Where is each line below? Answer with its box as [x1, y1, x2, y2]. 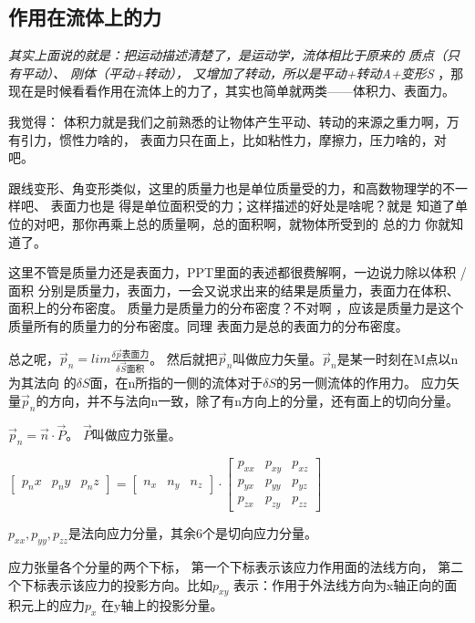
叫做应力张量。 [91, 424, 181, 443]
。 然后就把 [150, 348, 218, 368]
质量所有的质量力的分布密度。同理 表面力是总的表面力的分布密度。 [8, 316, 408, 335]
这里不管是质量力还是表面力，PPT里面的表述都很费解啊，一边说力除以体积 [8, 263, 457, 282]
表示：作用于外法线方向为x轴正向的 [232, 575, 445, 594]
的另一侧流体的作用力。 [276, 373, 418, 392]
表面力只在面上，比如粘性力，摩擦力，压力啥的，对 [139, 130, 447, 149]
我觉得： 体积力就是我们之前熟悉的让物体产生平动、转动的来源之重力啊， [8, 111, 447, 130]
